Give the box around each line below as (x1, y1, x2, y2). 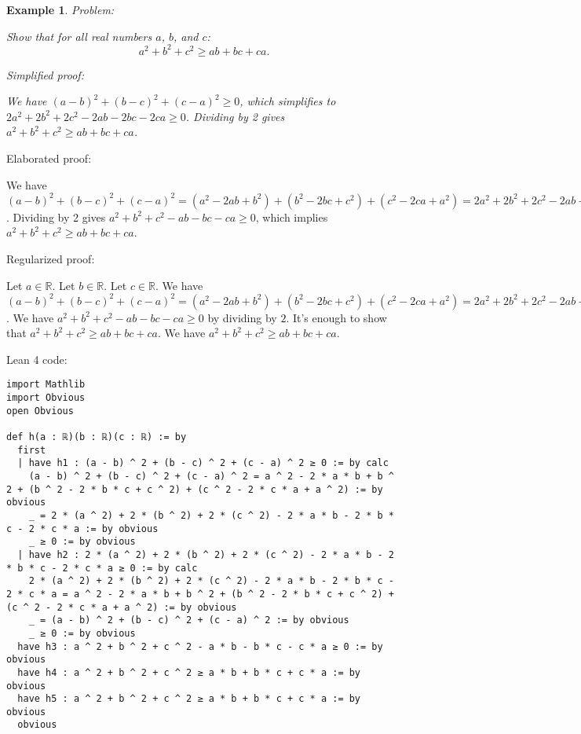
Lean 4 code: (6, 350, 68, 367)
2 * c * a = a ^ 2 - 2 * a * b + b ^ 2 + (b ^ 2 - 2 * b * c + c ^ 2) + (6, 588, 394, 600)
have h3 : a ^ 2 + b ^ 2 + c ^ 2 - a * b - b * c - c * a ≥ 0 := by (17, 640, 383, 652)
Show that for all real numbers (6, 28, 152, 44)
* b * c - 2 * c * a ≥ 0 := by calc (6, 562, 198, 574)
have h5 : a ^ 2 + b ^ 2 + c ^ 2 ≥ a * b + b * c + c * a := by (17, 693, 361, 705)
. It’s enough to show (286, 309, 387, 325)
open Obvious (6, 405, 74, 417)
